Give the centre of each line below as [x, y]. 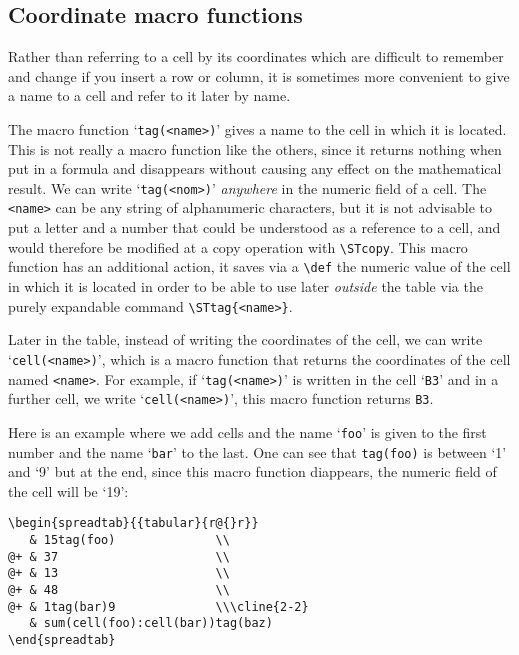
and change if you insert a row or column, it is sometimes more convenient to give [259, 75]
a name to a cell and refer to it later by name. [149, 95]
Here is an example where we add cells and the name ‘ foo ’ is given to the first [247, 431]
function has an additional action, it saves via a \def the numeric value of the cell [259, 266]
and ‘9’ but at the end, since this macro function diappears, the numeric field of [252, 471]
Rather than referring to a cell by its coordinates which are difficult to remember [256, 56]
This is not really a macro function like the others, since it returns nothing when [255, 148]
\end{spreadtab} [62, 639]
